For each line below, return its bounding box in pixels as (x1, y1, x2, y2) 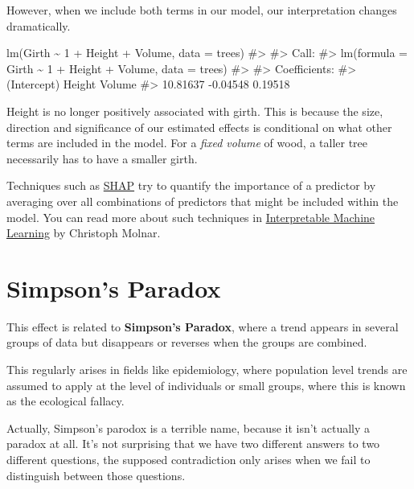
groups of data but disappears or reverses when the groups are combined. (6, 334, 367, 351)
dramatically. (6, 17, 71, 34)
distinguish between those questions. (6, 466, 186, 483)
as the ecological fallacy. (6, 392, 125, 409)
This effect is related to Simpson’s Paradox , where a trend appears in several (6, 318, 399, 335)
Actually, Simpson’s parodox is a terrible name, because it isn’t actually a (6, 419, 371, 436)
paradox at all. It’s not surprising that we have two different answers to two (6, 435, 380, 452)
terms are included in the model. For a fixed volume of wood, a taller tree (6, 134, 368, 151)
